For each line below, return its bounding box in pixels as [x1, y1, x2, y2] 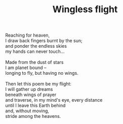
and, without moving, [5, 108, 50, 114]
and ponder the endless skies [5, 43, 67, 49]
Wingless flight [52, 4, 118, 15]
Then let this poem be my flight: [5, 81, 72, 87]
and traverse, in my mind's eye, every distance [5, 97, 103, 103]
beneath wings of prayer [5, 91, 57, 98]
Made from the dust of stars [5, 59, 64, 66]
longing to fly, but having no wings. [5, 70, 78, 76]
